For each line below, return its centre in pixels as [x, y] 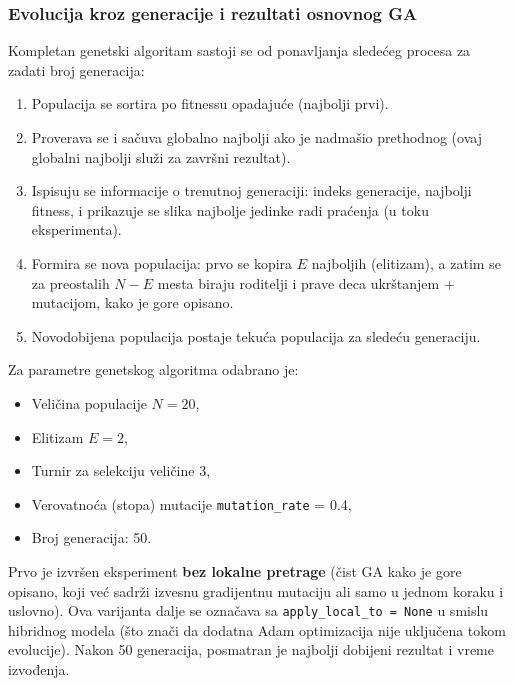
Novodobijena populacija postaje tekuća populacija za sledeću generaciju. [256, 335]
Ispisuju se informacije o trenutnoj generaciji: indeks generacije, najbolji [251, 190]
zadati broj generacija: [76, 69]
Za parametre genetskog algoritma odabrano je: [153, 369]
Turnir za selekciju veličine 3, [121, 470]
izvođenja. [39, 669]
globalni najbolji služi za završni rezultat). [161, 156]
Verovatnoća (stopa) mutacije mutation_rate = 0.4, [191, 503]
